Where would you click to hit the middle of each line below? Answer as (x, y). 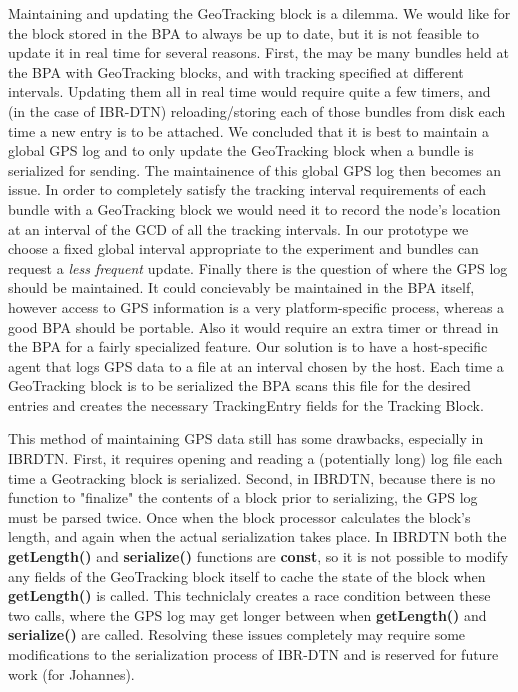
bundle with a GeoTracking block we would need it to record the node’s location (254, 208)
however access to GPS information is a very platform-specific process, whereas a (256, 306)
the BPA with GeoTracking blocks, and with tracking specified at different (236, 71)
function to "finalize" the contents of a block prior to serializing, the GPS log (243, 497)
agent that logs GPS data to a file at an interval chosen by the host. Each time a (256, 365)
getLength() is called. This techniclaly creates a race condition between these (249, 595)
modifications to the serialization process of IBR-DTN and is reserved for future (253, 654)
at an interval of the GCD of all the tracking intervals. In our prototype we (238, 228)
